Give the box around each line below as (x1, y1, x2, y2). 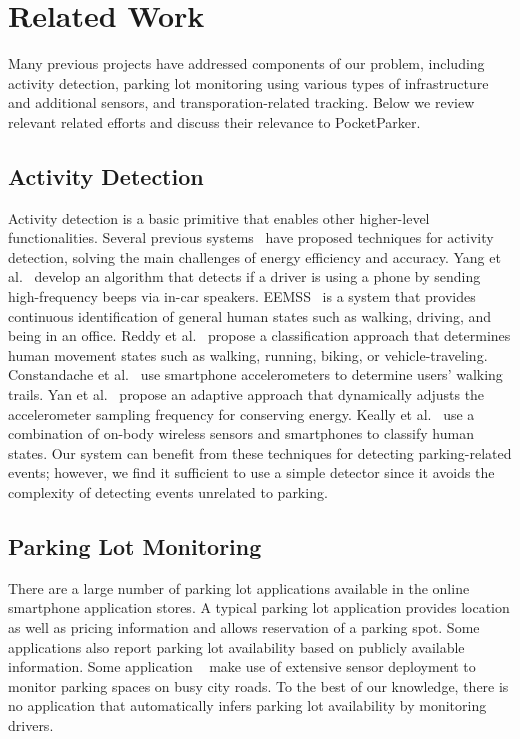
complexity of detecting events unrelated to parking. (8, 482, 328, 503)
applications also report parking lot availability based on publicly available (8, 636, 465, 657)
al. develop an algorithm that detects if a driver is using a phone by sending (8, 266, 481, 287)
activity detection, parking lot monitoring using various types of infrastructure (8, 72, 489, 93)
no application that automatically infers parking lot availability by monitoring (8, 695, 487, 716)
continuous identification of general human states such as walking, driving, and (8, 305, 492, 326)
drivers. (8, 714, 54, 735)
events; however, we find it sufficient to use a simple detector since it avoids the (8, 462, 495, 483)
